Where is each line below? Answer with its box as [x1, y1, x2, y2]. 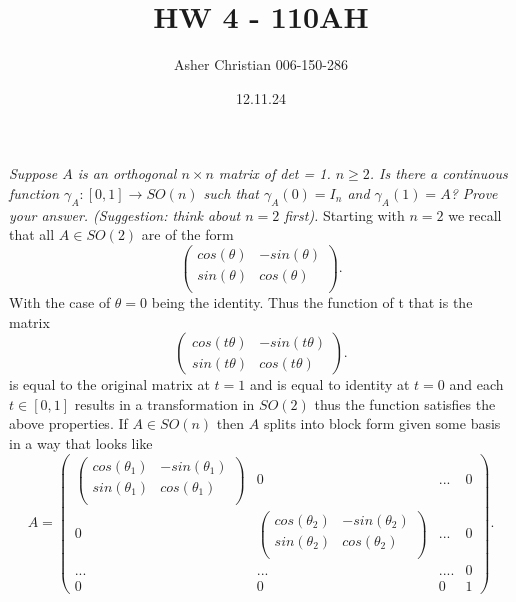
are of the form [141, 224, 234, 245]
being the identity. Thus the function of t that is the [151, 292, 473, 313]
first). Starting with [284, 204, 405, 225]
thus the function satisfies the [314, 393, 496, 414]
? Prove [450, 182, 498, 203]
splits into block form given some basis [263, 413, 501, 434]
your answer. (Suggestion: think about [9, 204, 241, 225]
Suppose [9, 163, 58, 184]
